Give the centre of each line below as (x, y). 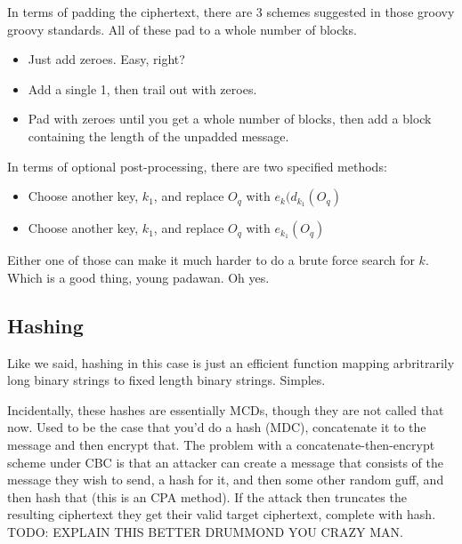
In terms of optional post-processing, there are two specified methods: (197, 166)
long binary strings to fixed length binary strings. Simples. (166, 380)
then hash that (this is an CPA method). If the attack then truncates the (207, 496)
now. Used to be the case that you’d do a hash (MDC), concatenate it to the (217, 427)
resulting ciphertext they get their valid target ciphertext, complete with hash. (222, 514)
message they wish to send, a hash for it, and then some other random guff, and (226, 480)
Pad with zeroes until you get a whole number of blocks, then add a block (230, 119)
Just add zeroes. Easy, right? (106, 59)
